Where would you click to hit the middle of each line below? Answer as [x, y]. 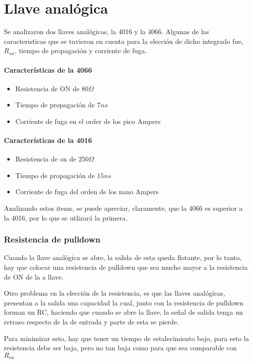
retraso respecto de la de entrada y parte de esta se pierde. [91, 322]
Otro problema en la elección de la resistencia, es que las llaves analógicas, [115, 293]
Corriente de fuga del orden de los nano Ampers [87, 192]
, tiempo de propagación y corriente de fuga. [81, 50]
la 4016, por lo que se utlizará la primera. [66, 217]
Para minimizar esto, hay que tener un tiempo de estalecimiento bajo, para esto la [126, 338]
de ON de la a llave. [34, 276]
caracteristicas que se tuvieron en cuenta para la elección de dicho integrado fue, [124, 41]
